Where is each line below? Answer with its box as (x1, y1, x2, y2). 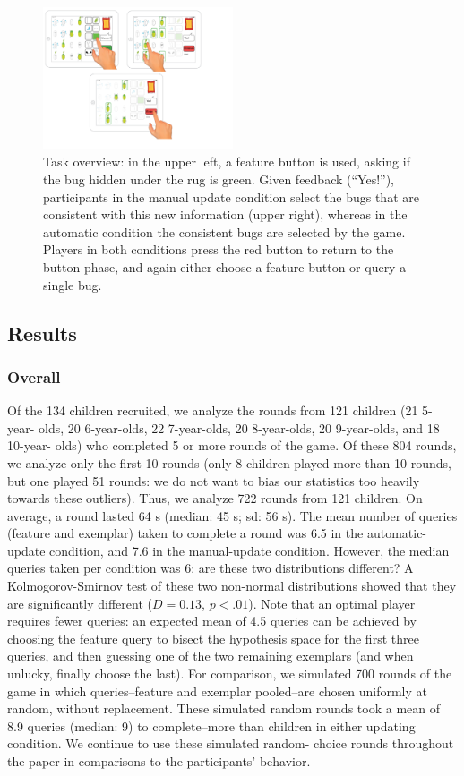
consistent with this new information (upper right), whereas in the (43, 205, 408, 224)
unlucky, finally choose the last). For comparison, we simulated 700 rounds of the (7, 664, 452, 683)
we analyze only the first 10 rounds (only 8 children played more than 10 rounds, (7, 453, 451, 472)
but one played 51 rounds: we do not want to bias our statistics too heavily (7, 471, 420, 490)
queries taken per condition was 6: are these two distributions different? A (7, 559, 414, 577)
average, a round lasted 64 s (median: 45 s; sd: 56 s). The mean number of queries (7, 506, 458, 524)
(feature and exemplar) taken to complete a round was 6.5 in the (7, 524, 364, 542)
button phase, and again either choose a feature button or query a (43, 257, 407, 276)
